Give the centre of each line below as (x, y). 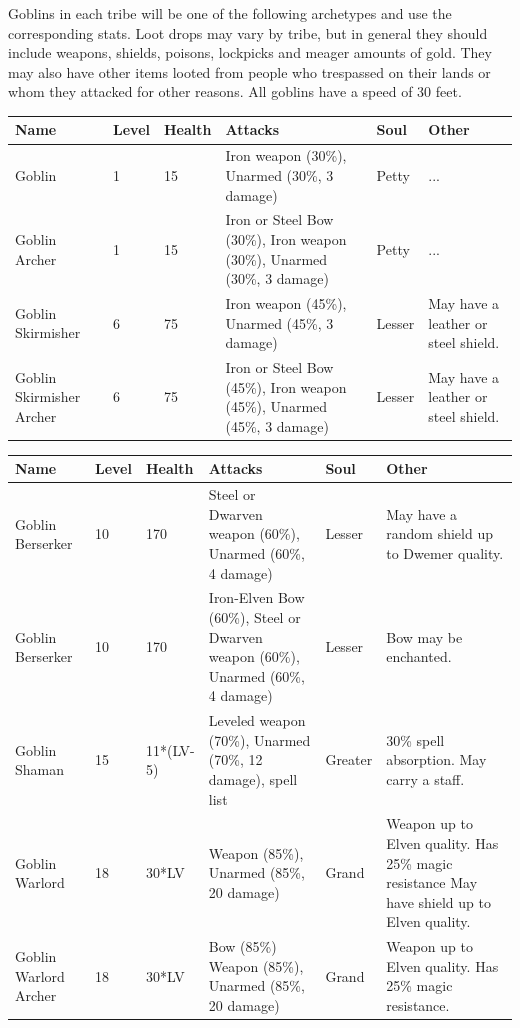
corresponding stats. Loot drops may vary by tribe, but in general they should (248, 32)
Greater (349, 759)
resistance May (432, 882)
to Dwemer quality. (445, 553)
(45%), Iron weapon (286, 386)
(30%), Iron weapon (286, 238)
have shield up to (438, 901)
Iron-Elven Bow (256, 597)
